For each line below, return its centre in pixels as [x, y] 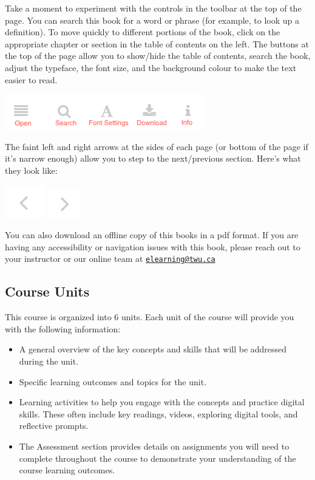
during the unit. [49, 361]
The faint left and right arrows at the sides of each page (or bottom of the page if [157, 146]
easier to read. [31, 79]
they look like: [31, 170]
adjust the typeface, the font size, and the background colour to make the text [151, 67]
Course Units [47, 291]
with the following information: [63, 328]
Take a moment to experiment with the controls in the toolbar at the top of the [153, 8]
